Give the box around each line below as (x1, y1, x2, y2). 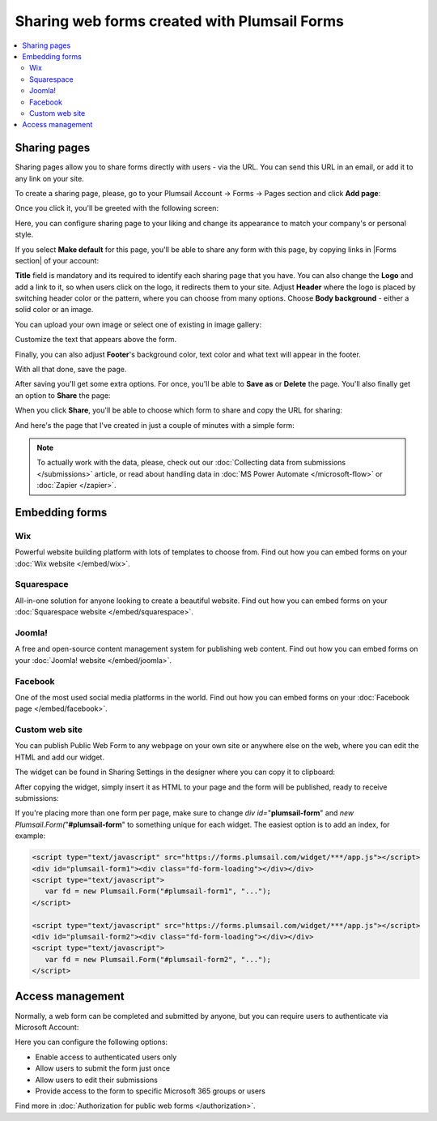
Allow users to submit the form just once (35, 1063, 170, 1073)
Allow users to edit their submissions (35, 1075, 158, 1085)
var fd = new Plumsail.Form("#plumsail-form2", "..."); (45, 955, 271, 964)
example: (15, 831, 46, 841)
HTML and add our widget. (15, 752, 105, 762)
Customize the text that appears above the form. (15, 335, 177, 344)
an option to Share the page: (15, 390, 111, 400)
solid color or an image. (15, 305, 94, 314)
